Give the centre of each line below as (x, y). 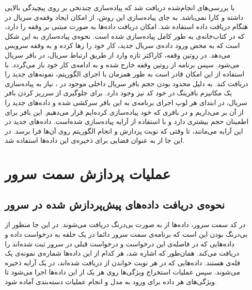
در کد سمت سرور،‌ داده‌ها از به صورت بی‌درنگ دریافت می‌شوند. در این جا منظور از (125, 224)
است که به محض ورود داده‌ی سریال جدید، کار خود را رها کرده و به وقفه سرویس (122, 45)
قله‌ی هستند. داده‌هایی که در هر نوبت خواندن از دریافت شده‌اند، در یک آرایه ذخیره (123, 262)
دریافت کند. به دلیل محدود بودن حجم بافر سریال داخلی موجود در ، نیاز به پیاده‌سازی (126, 83)
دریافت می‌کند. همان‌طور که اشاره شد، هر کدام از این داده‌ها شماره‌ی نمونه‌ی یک (122, 253)
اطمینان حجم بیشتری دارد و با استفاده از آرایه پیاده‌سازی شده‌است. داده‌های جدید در (127, 121)
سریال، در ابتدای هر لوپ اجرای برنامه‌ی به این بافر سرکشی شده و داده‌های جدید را (126, 102)
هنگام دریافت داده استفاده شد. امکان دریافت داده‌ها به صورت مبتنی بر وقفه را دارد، (126, 26)
